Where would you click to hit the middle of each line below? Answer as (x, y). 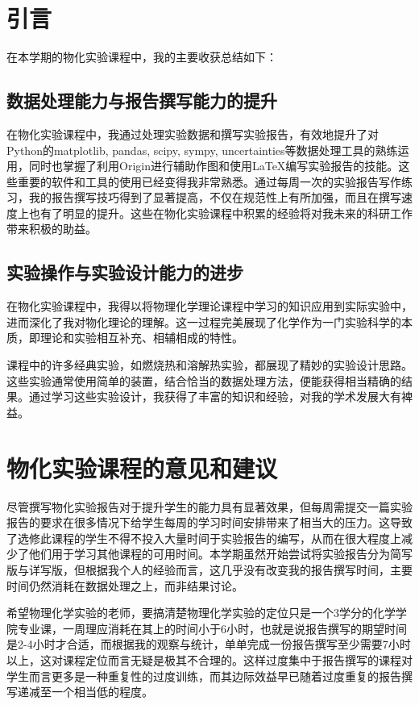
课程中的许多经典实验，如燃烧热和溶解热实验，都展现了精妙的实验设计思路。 (209, 365)
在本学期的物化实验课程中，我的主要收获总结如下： (142, 57)
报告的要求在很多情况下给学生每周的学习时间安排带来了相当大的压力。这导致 (209, 522)
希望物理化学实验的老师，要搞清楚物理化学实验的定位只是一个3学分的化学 (201, 613)
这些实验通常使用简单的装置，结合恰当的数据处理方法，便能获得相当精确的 (204, 380)
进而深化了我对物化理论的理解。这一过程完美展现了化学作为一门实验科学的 (204, 321)
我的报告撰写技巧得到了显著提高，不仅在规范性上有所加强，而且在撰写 (215, 197)
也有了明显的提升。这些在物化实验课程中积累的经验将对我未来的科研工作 (220, 213)
